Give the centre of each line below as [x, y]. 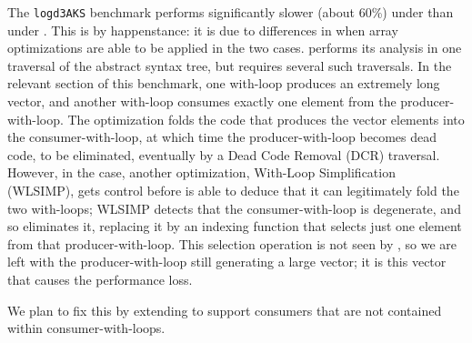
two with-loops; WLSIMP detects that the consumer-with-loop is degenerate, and [234, 208]
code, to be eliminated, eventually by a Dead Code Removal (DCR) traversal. [224, 154]
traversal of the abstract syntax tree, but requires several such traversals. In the [230, 65]
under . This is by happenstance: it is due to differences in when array [203, 30]
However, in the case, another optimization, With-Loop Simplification [201, 172]
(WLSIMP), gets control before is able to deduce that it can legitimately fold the [233, 190]
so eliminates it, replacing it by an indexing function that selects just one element [235, 226]
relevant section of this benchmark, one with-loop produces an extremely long [224, 83]
